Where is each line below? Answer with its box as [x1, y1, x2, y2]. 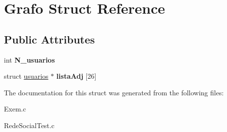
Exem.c [4, 104, 26, 114]
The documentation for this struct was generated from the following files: [4, 87, 224, 97]
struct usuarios [4, 71, 49, 81]
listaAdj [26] [56, 71, 97, 81]
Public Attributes [4, 31, 95, 46]
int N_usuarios [4, 54, 55, 65]
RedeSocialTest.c [4, 120, 54, 130]
